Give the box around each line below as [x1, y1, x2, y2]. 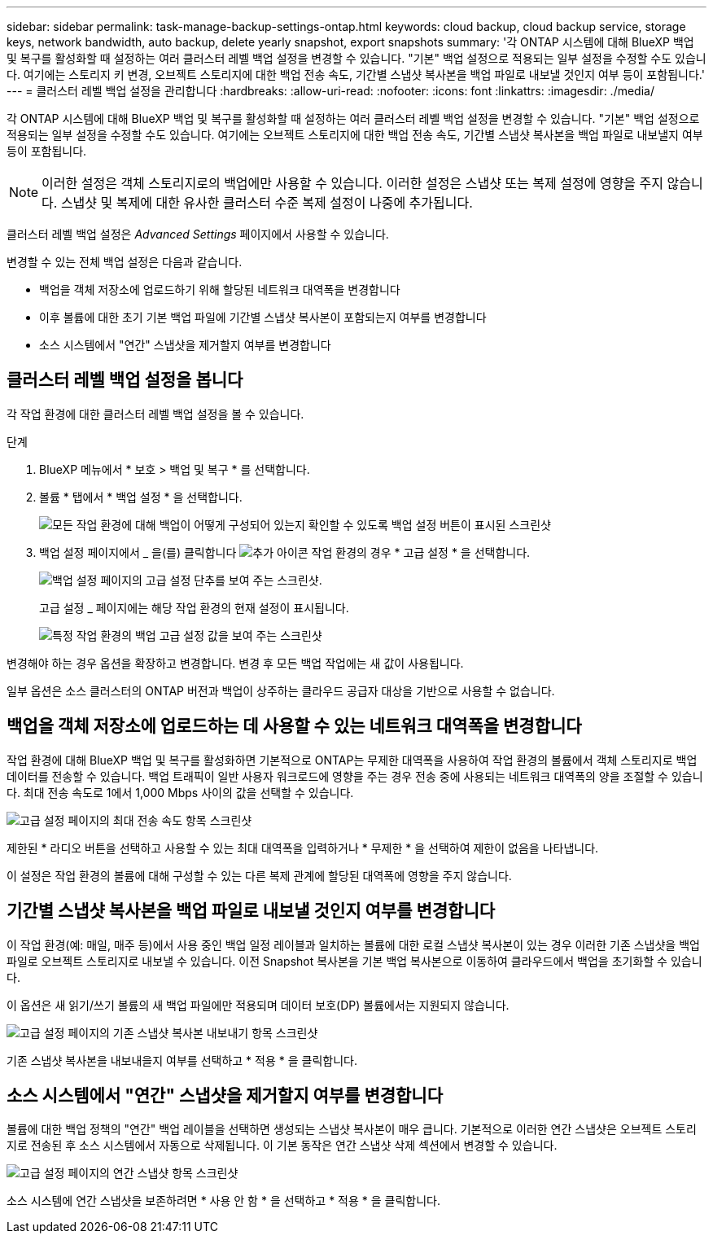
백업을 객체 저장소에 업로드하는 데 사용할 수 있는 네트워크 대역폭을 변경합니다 [7, 716, 582, 737]
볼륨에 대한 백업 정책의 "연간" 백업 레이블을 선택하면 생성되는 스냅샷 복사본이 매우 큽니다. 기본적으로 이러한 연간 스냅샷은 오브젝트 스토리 [7, 1122, 697, 1137]
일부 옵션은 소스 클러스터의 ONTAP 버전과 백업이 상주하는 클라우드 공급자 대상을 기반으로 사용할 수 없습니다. [7, 683, 555, 698]
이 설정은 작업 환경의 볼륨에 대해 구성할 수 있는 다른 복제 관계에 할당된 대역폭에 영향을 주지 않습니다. [7, 868, 512, 883]
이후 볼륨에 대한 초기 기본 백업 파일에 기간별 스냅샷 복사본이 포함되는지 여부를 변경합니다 [39, 310, 487, 324]
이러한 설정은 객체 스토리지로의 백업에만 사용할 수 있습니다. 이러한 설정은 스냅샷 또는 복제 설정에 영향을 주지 [42, 175, 664, 191]
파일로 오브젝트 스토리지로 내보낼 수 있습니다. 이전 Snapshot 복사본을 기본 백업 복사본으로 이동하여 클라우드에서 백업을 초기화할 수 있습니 [7, 953, 702, 968]
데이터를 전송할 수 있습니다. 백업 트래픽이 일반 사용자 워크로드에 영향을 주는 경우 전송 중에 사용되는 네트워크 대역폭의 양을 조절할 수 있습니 [7, 769, 703, 783]
